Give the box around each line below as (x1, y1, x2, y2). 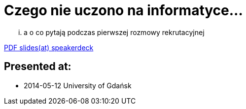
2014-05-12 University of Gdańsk (24, 81, 132, 90)
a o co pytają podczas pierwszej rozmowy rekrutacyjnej (24, 28, 205, 36)
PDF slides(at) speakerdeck (4, 43, 94, 52)
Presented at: (4, 60, 71, 73)
